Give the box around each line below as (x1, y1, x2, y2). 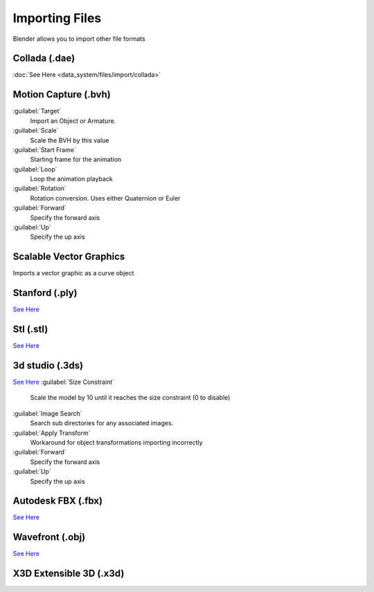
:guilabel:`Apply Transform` (12, 429, 91, 437)
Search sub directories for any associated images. (30, 419, 174, 427)
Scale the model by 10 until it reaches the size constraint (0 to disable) (30, 394, 231, 402)
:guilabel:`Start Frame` (12, 145, 76, 154)
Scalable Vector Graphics (12, 251, 125, 263)
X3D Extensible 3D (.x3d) (12, 568, 125, 580)
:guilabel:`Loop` (12, 165, 58, 173)
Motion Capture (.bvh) (12, 89, 111, 100)
